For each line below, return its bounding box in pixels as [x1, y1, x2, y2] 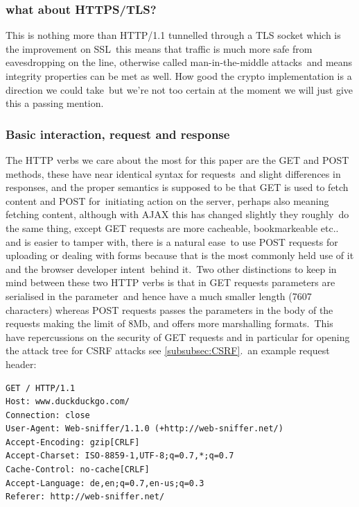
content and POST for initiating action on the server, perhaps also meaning [6, 193, 329, 208]
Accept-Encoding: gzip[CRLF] [6, 437, 140, 447]
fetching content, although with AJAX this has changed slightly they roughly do [6, 207, 349, 222]
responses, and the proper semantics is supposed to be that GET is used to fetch [6, 180, 349, 194]
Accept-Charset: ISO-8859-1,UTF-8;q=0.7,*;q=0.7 [6, 451, 234, 461]
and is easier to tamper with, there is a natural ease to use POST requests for [6, 234, 338, 249]
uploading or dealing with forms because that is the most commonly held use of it [6, 248, 354, 263]
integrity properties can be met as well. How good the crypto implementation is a [6, 69, 352, 83]
